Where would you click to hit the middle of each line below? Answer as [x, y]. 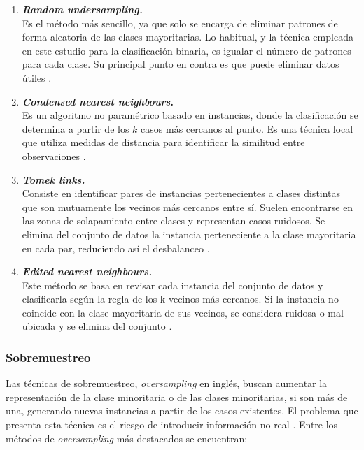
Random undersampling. [82, 9]
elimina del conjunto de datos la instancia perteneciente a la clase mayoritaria [189, 234]
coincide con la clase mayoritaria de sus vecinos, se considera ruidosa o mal [183, 312]
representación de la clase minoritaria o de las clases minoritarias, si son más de [177, 397]
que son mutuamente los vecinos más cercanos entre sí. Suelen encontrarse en [188, 206]
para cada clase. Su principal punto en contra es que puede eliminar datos [181, 64]
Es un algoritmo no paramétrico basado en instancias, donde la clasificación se [190, 115]
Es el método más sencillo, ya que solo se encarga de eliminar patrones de [180, 23]
